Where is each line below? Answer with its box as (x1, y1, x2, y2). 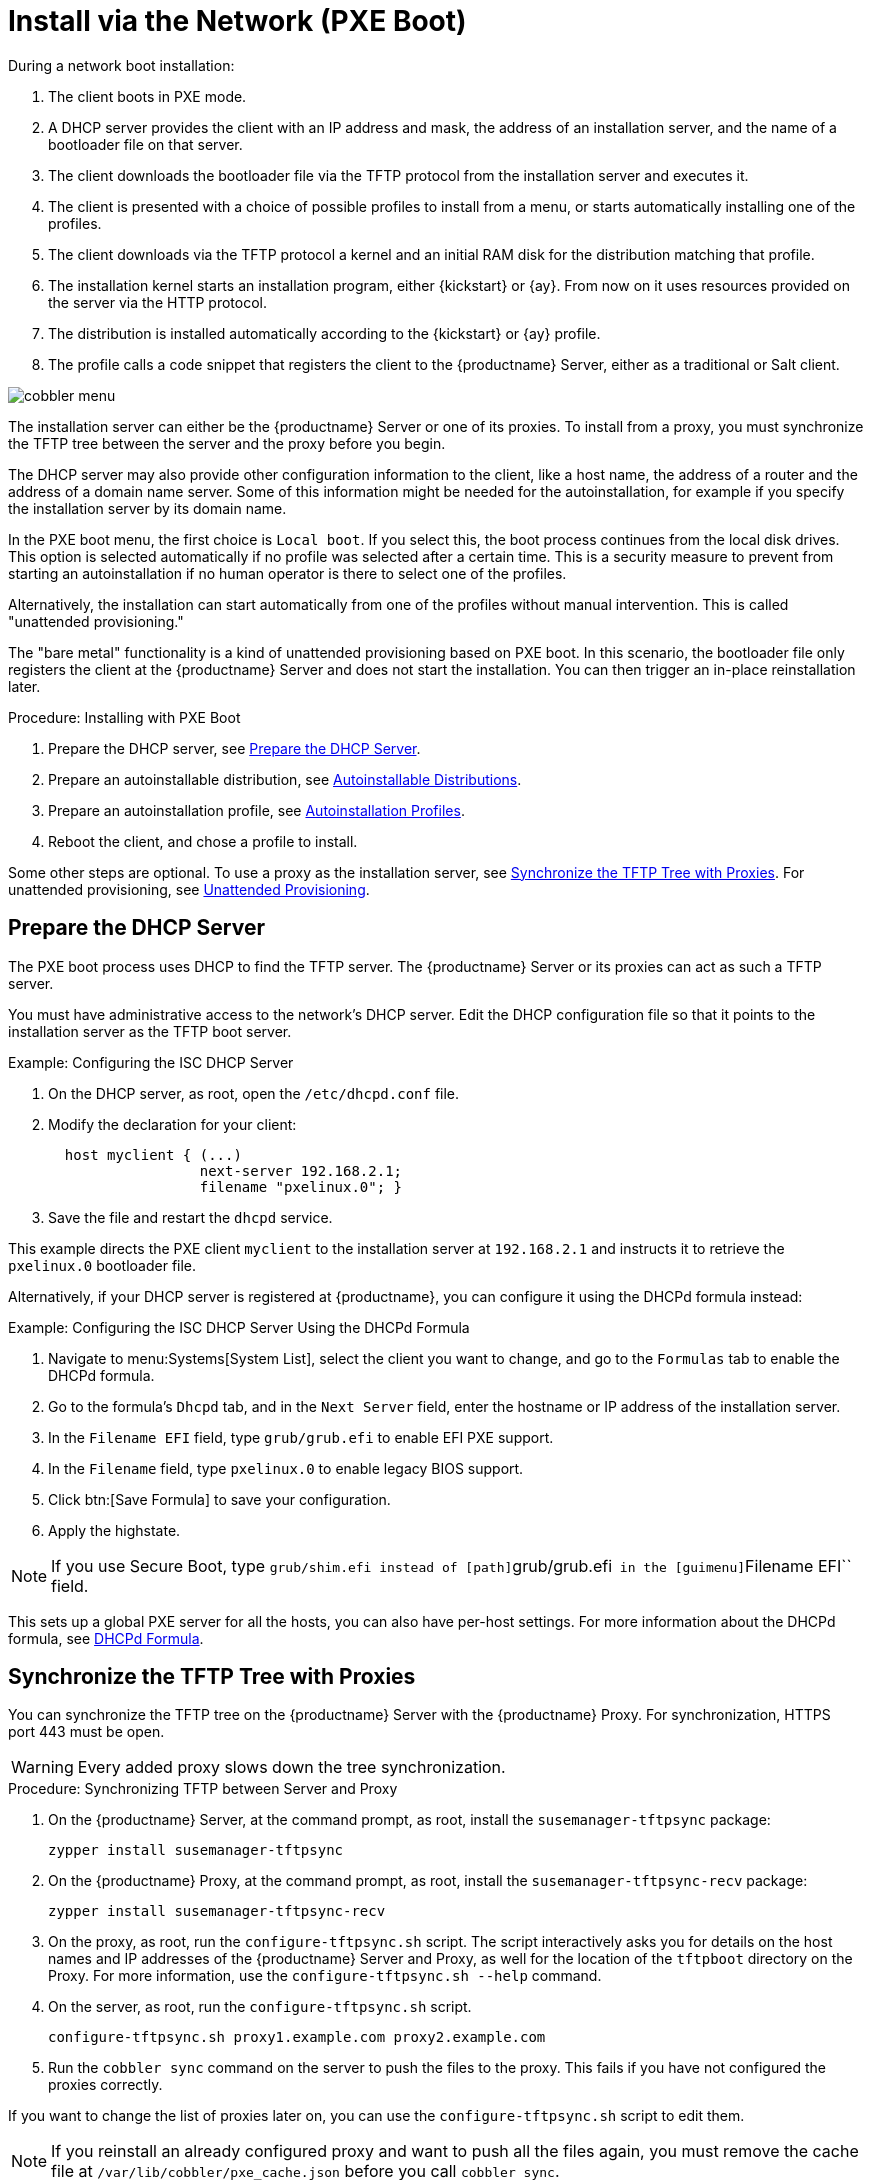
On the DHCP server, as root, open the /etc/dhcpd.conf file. (48, 1084, 460, 1102)
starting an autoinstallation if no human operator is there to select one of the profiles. (8, 564, 567, 582)
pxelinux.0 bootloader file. (8, 1256, 197, 1274)
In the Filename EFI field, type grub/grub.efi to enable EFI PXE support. (48, 1428, 554, 1446)
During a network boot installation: (8, 56, 235, 74)
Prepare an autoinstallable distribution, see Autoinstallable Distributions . (48, 770, 522, 788)
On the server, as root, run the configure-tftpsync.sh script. (48, 1998, 472, 2016)
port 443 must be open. (8, 1723, 165, 1741)
